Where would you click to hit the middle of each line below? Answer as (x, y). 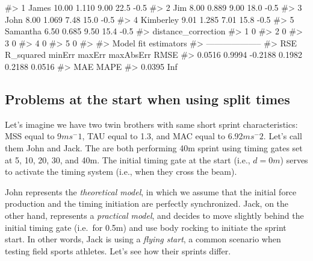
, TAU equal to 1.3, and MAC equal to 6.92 (163, 136)
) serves (294, 159)
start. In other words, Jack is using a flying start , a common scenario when (143, 239)
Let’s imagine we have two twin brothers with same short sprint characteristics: (151, 124)
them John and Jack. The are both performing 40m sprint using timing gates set (154, 147)
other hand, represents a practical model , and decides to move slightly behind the (154, 215)
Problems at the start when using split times (147, 99)
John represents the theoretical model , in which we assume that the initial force (151, 191)
